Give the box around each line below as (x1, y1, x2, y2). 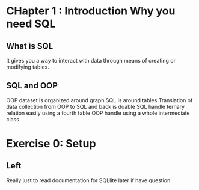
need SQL (6, 17, 56, 31)
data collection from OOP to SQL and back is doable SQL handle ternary (6, 103, 185, 110)
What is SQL (6, 41, 54, 51)
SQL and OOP (6, 81, 58, 91)
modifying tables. (6, 63, 49, 70)
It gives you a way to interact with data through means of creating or (6, 57, 176, 64)
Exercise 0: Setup (6, 137, 96, 150)
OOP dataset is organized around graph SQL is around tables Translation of (6, 96, 193, 103)
